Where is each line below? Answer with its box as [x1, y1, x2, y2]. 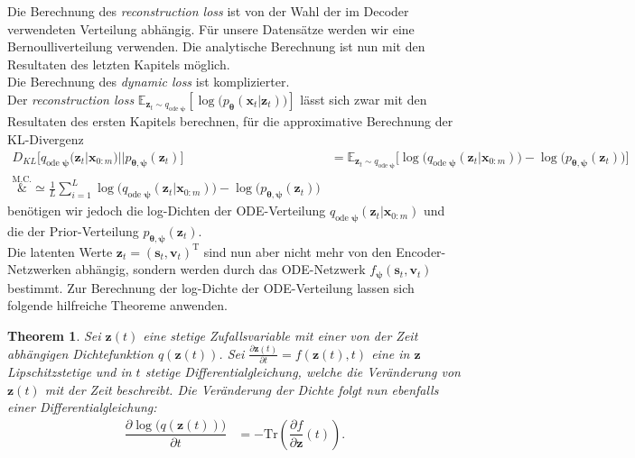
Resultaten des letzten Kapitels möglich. [7, 54, 230, 73]
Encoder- [396, 242, 446, 261]
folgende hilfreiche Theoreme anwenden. [7, 296, 228, 315]
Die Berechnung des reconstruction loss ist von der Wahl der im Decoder [7, 2, 409, 20]
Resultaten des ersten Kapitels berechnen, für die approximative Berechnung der [7, 112, 453, 131]
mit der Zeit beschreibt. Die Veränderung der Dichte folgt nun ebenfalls [44, 380, 439, 398]
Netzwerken [7, 260, 71, 279]
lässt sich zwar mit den [300, 89, 427, 108]
